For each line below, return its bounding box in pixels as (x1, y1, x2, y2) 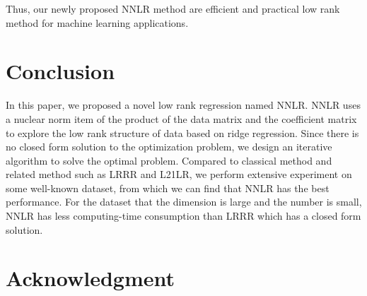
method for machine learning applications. (6, 15, 189, 30)
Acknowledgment (6, 264, 175, 292)
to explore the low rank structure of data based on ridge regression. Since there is (6, 125, 359, 140)
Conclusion (6, 57, 115, 85)
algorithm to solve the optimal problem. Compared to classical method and (6, 153, 332, 167)
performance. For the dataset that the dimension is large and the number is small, (6, 194, 362, 209)
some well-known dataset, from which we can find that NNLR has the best (6, 180, 330, 195)
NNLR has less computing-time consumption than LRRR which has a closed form (6, 208, 361, 223)
